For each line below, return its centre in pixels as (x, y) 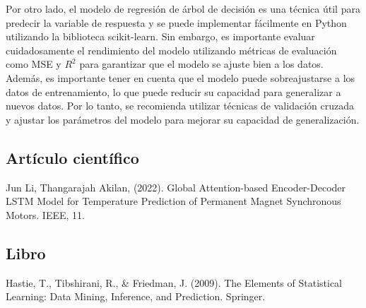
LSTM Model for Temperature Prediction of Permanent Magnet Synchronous (173, 201)
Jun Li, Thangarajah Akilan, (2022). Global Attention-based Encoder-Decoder (176, 187)
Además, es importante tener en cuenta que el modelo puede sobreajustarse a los (181, 77)
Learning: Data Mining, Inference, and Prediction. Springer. (136, 296)
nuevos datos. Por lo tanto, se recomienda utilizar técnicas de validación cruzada (180, 106)
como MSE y (34, 64)
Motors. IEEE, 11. (45, 214)
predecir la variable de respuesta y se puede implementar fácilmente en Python (176, 22)
